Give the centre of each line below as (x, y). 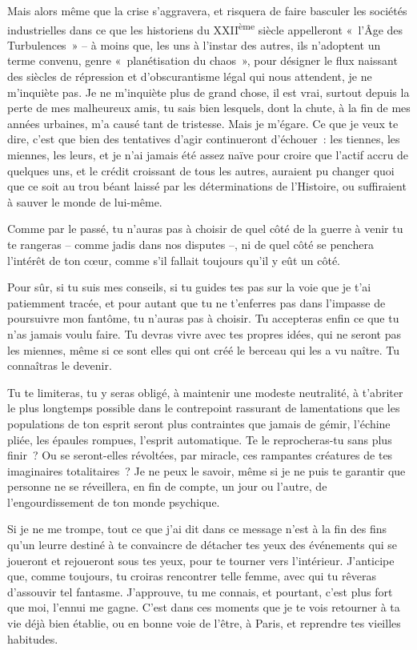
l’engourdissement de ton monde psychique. (114, 502)
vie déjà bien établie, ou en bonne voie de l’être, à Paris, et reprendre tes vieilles (204, 623)
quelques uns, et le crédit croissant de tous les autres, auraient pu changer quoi (201, 170)
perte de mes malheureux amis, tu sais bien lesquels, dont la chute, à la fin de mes (209, 108)
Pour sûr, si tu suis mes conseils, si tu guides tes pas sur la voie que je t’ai (189, 287)
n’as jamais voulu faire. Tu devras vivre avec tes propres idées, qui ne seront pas (204, 333)
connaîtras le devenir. (60, 365)
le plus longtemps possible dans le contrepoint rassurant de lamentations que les (204, 408)
